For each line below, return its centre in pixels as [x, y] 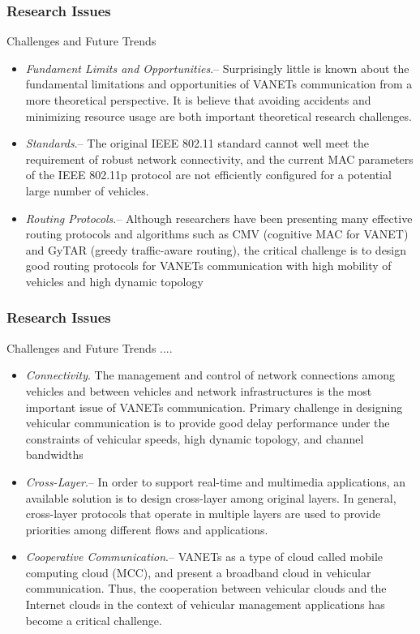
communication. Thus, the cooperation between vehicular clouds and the [206, 588]
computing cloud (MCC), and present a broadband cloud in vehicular [198, 572]
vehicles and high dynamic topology [114, 281]
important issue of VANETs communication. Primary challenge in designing [214, 407]
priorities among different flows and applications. [147, 529]
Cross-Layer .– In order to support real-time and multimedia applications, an [216, 481]
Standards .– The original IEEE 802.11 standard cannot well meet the [197, 143]
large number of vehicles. [87, 190]
